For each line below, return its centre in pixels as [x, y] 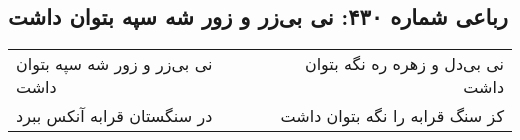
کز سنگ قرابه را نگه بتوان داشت [392, 116]
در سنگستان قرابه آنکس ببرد [114, 116]
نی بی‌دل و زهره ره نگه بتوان [404, 64]
